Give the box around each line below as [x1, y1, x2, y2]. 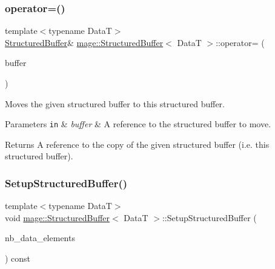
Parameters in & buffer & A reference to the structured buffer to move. [5, 118, 271, 130]
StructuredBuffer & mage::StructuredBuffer [5, 36, 164, 48]
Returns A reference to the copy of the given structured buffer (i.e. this [5, 138, 270, 150]
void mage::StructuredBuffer [5, 211, 110, 224]
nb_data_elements [5, 231, 75, 244]
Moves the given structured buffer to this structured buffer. [5, 97, 225, 110]
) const [5, 252, 31, 265]
